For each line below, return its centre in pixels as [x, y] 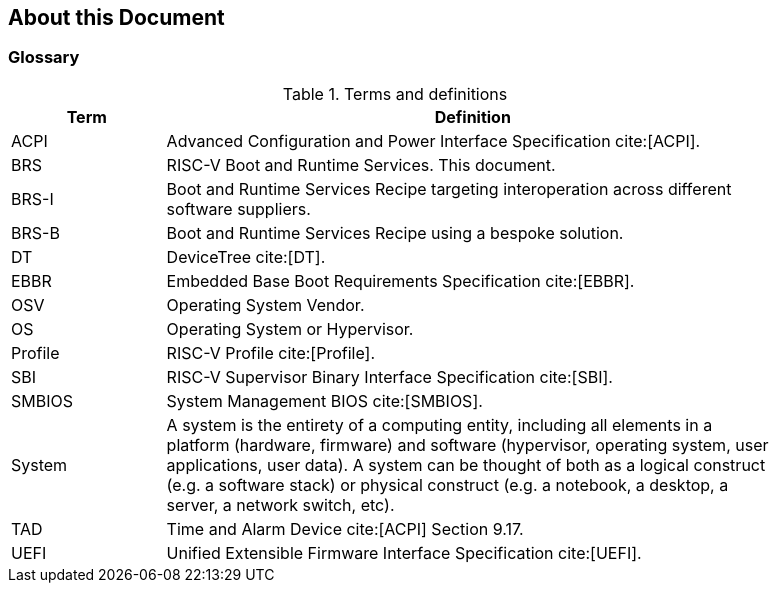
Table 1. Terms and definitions [395, 93]
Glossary [44, 57]
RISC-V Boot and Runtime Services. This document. [361, 164]
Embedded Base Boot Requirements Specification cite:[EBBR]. [400, 280]
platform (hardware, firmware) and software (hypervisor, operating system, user [467, 444]
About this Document [116, 17]
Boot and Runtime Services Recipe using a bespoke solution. [395, 232]
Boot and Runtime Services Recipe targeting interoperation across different [449, 188]
